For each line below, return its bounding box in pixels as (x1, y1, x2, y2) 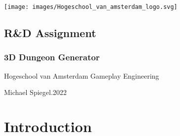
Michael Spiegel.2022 (4, 87, 67, 97)
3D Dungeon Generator (4, 51, 100, 63)
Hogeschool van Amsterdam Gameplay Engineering (4, 70, 159, 81)
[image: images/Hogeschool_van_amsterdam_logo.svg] (4, 3, 178, 10)
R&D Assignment (4, 25, 96, 41)
